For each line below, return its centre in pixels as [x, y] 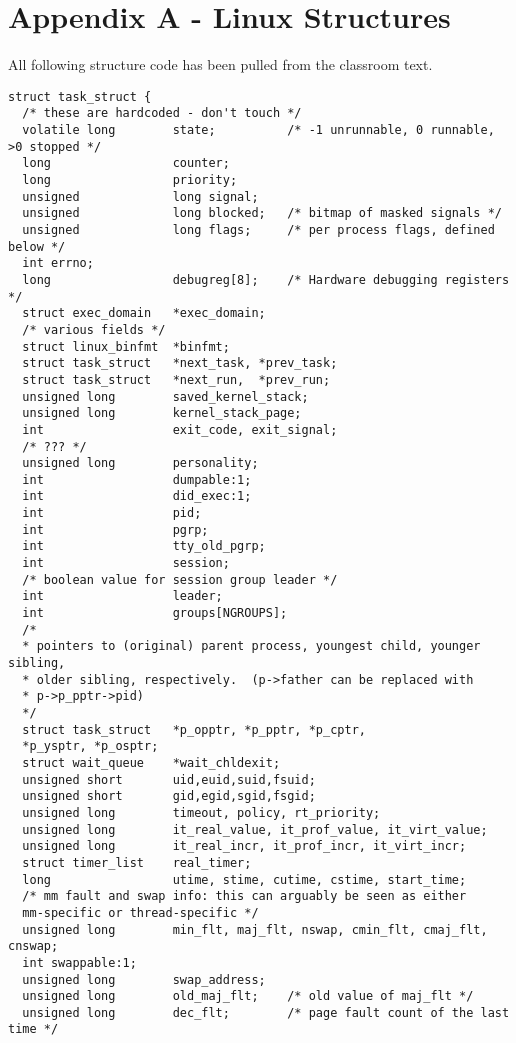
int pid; [112, 513]
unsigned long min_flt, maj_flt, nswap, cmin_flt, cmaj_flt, [255, 929]
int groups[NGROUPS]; [155, 613]
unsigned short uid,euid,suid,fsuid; [169, 779]
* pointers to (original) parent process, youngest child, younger [251, 646]
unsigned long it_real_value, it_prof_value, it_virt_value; [255, 829]
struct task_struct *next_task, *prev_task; [180, 363]
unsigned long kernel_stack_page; [162, 413]
